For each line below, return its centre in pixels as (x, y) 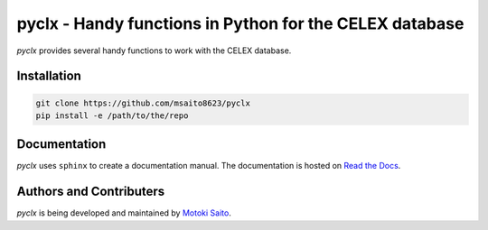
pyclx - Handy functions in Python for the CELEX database (240, 23)
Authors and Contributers (91, 192)
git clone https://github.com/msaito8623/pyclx (143, 103)
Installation (49, 76)
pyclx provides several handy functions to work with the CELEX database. (154, 51)
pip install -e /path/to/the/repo (112, 115)
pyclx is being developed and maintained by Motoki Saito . (124, 213)
